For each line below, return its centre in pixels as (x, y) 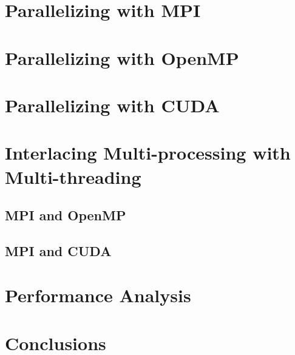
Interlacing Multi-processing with (148, 153)
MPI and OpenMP (66, 215)
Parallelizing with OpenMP (122, 57)
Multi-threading (73, 176)
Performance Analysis (98, 295)
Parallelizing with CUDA (112, 105)
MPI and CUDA (58, 250)
